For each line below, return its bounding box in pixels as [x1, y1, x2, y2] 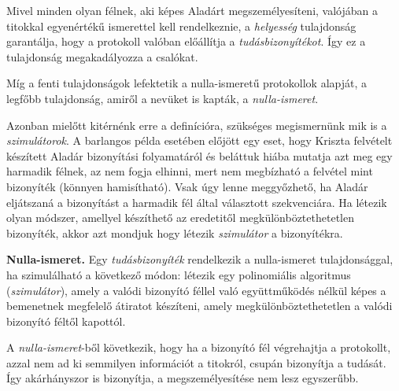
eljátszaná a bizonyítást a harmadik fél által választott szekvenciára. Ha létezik [6, 194, 387, 210]
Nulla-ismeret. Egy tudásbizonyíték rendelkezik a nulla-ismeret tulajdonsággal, [6, 251, 393, 267]
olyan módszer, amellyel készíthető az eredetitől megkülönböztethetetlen [6, 209, 354, 226]
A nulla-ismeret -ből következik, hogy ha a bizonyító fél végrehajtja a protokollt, [6, 339, 391, 356]
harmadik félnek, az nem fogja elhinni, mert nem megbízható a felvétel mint [6, 163, 373, 179]
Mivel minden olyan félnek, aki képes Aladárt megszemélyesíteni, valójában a [6, 2, 378, 18]
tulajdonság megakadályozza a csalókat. [6, 48, 198, 65]
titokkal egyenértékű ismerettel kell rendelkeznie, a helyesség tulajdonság [6, 17, 357, 34]
